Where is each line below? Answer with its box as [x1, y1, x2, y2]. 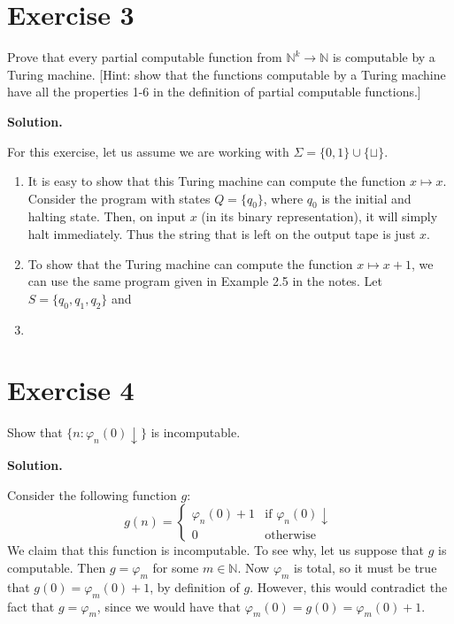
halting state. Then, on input [27, 207, 187, 226]
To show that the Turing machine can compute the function [27, 254, 353, 273]
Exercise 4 [7, 372, 135, 408]
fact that [7, 597, 55, 615]
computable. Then [7, 559, 106, 577]
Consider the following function [7, 485, 177, 504]
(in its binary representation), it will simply [201, 207, 438, 226]
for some [152, 559, 199, 577]
